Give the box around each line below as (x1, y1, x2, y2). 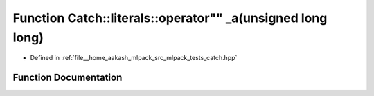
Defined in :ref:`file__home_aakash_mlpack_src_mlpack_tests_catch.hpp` (30, 54, 238, 62)
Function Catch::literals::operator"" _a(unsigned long (12, 10, 328, 26)
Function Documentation (12, 72, 123, 84)
